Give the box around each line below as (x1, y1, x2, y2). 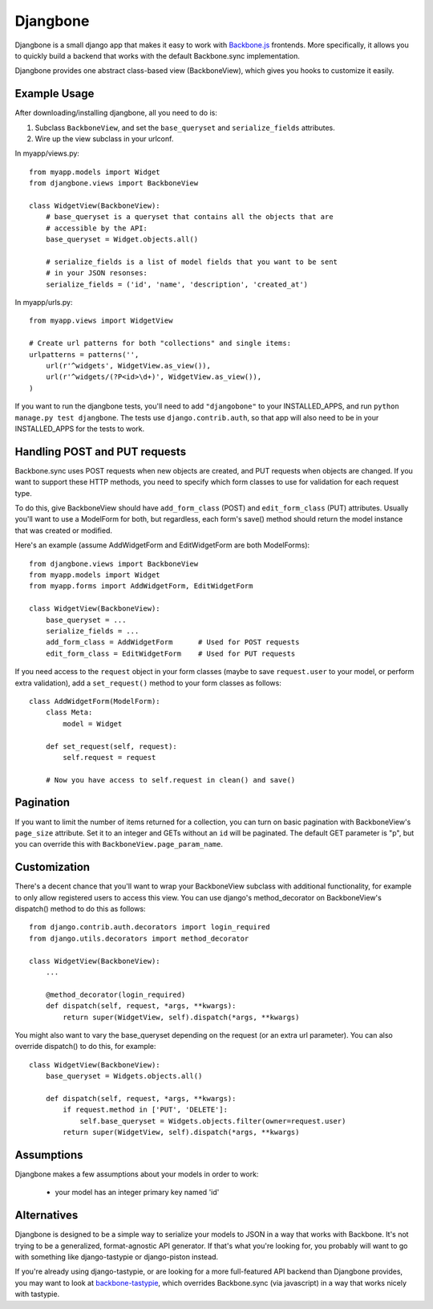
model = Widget (63, 719, 123, 728)
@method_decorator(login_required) (45, 990, 186, 999)
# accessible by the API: (45, 223, 148, 233)
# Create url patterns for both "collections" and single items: (29, 339, 292, 348)
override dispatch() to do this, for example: (14, 1042, 156, 1051)
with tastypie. (14, 1289, 60, 1299)
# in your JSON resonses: (45, 269, 148, 278)
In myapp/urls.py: (14, 298, 73, 307)
